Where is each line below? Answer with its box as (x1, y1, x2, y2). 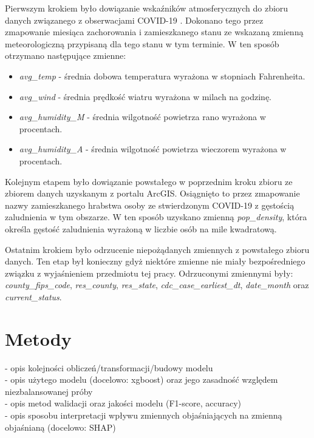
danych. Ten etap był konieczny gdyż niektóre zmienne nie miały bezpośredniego (5, 255, 305, 268)
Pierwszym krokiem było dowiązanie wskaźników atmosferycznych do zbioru (5, 2, 288, 14)
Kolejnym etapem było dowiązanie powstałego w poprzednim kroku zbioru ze (5, 175, 293, 187)
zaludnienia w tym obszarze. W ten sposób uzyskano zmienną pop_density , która (5, 211, 307, 223)
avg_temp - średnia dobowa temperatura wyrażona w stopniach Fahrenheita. (19, 69, 305, 82)
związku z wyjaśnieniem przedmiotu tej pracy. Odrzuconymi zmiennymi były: (5, 266, 293, 279)
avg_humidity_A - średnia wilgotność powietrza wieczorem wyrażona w (19, 143, 287, 155)
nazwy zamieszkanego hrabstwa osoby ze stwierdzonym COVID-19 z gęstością (5, 198, 295, 211)
